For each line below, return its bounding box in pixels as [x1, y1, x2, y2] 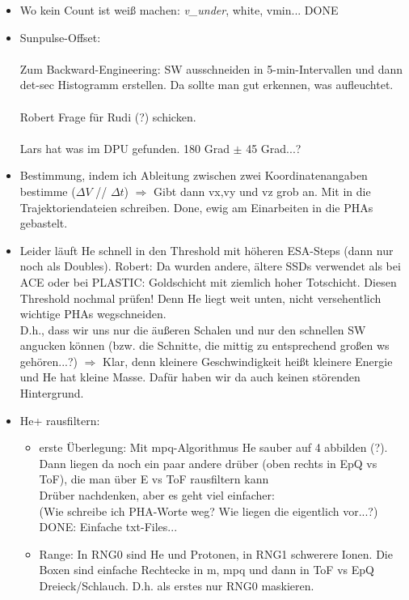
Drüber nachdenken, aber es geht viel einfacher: [39, 487, 275, 504]
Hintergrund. [19, 385, 84, 402]
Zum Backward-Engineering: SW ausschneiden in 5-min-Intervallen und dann [19, 60, 403, 77]
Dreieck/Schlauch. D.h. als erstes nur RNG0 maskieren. [39, 577, 314, 594]
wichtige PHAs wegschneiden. [19, 305, 167, 322]
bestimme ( [19, 182, 76, 199]
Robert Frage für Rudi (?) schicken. [19, 108, 196, 125]
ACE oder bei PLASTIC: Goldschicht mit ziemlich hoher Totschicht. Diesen [19, 273, 397, 290]
